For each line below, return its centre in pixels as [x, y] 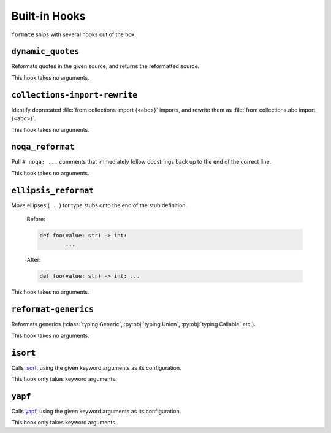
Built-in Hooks [48, 16]
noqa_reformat [43, 147]
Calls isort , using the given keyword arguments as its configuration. [96, 367]
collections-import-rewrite [74, 95]
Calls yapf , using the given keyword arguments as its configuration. [96, 411]
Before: [36, 219]
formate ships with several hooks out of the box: [74, 34]
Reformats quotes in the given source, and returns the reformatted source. [105, 66]
